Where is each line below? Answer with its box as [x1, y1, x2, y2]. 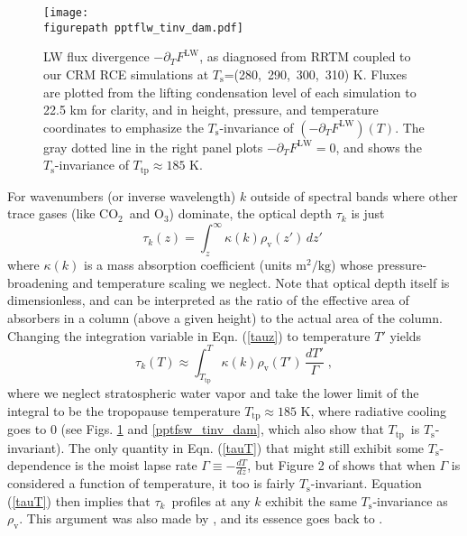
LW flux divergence [43, 47, 150, 66]
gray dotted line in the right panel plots [43, 137, 263, 156]
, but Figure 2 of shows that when [247, 456, 435, 475]
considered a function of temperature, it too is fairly [7, 474, 296, 493]
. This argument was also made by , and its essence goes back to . [19, 509, 383, 528]
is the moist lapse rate [75, 456, 197, 475]
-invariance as [372, 491, 448, 510]
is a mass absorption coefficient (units [83, 255, 292, 274]
